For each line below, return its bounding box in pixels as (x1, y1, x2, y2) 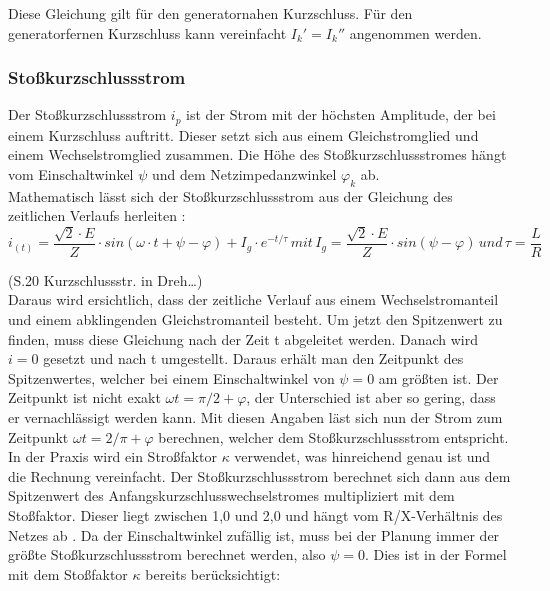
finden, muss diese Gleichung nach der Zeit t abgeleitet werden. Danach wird (8, 328, 479, 349)
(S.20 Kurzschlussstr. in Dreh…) (8, 269, 203, 290)
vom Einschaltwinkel (8, 164, 134, 185)
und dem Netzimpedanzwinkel (151, 164, 337, 185)
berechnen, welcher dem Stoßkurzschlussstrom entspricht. (158, 426, 509, 447)
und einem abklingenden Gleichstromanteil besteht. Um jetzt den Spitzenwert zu (8, 309, 503, 330)
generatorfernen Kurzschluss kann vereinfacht (8, 22, 287, 43)
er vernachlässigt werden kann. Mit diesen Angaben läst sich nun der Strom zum (8, 407, 503, 428)
